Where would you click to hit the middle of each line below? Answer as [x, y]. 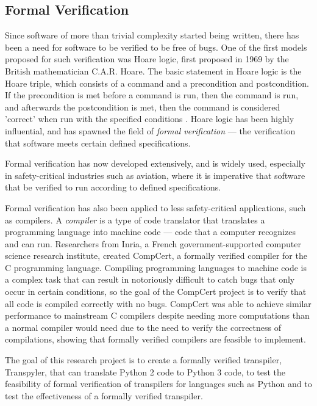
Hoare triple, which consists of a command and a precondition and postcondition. [157, 83]
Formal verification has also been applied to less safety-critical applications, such [155, 207]
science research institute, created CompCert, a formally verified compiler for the [156, 256]
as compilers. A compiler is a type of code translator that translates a [135, 219]
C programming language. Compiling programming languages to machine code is [156, 267]
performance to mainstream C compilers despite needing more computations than [157, 315]
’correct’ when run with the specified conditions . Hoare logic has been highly [150, 119]
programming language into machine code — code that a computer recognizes [150, 232]
